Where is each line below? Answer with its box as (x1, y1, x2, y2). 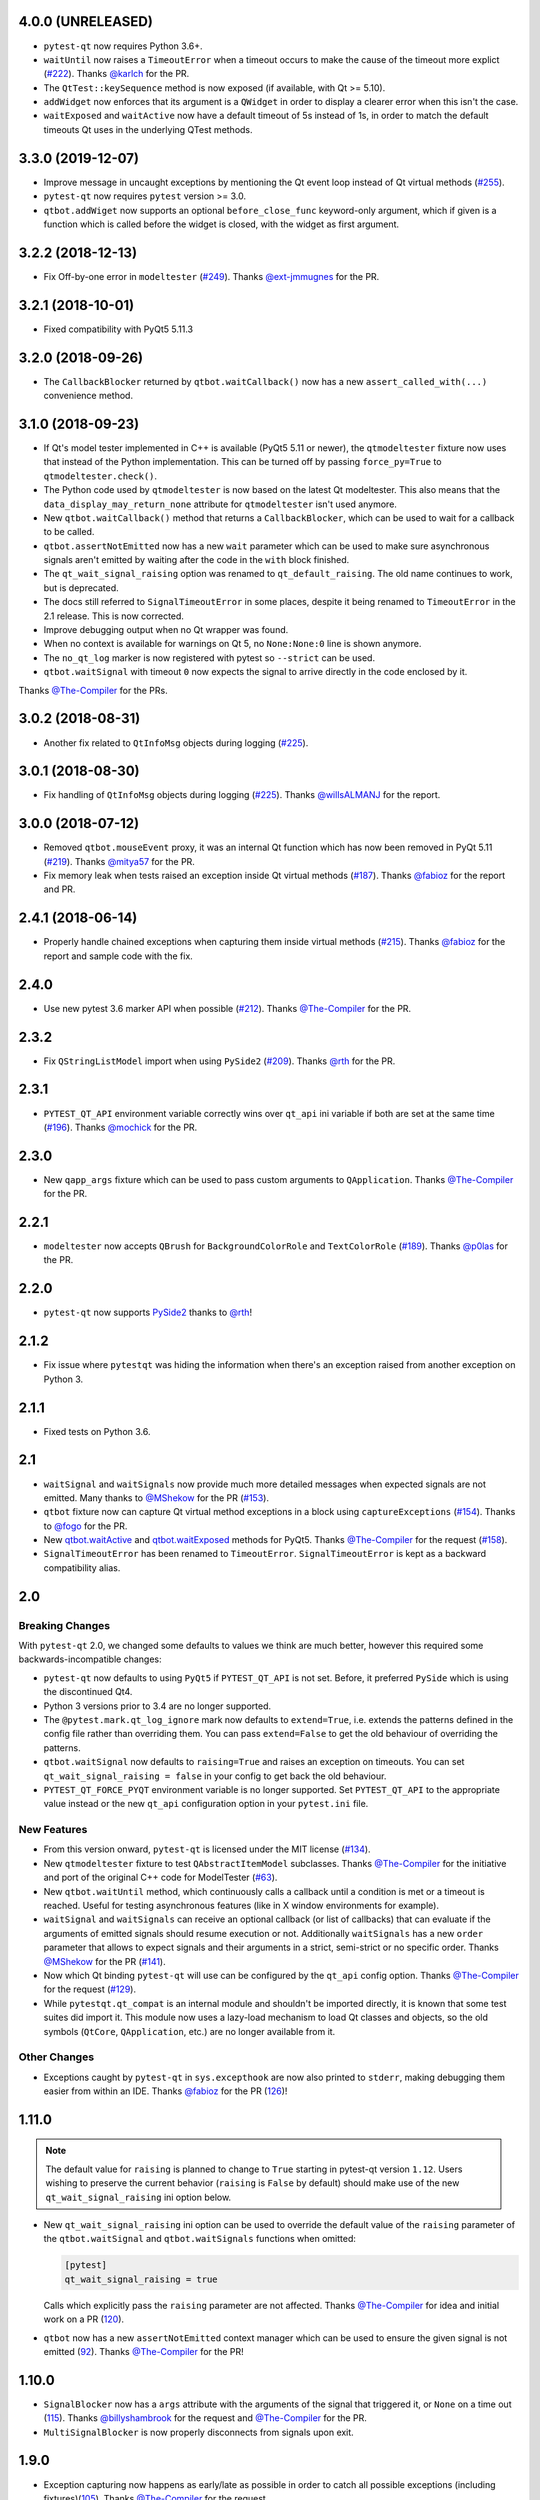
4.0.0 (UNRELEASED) (18, 13, 154, 30)
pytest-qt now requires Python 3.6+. (43, 40, 204, 52)
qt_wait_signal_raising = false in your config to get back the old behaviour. (43, 1770, 387, 1782)
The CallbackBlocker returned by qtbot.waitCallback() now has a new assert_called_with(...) (43, 375, 488, 387)
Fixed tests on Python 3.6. (43, 1425, 151, 1437)
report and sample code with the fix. (43, 950, 194, 962)
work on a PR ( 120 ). (43, 2313, 125, 2325)
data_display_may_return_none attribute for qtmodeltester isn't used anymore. (43, 498, 397, 510)
